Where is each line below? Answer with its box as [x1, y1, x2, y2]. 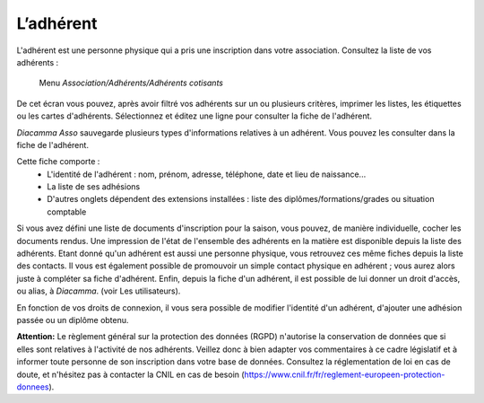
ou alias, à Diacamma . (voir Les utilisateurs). [16, 285, 181, 296]
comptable [47, 206, 87, 217]
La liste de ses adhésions [47, 181, 141, 192]
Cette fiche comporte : [16, 156, 100, 167]
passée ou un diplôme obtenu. [16, 314, 129, 325]
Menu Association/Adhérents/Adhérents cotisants [39, 77, 224, 89]
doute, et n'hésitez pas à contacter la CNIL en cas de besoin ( [16, 369, 246, 380]
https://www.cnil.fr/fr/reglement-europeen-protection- [244, 369, 445, 380]
